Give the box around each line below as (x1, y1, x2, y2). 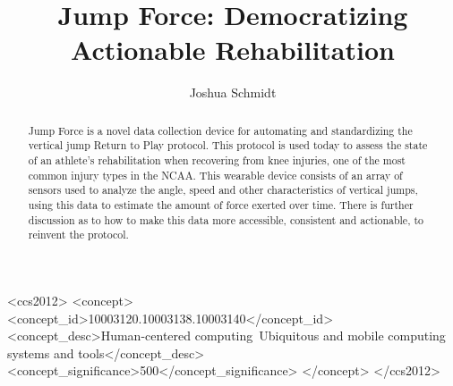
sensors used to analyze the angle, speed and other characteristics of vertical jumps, (28, 182, 418, 197)
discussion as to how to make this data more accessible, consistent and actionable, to (28, 212, 423, 227)
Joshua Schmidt (189, 83, 277, 102)
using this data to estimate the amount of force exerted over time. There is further (28, 197, 414, 212)
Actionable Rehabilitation (71, 31, 395, 68)
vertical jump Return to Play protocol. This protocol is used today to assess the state (28, 138, 428, 153)
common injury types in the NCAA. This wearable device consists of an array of (28, 167, 403, 182)
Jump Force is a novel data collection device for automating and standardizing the (28, 122, 413, 138)
